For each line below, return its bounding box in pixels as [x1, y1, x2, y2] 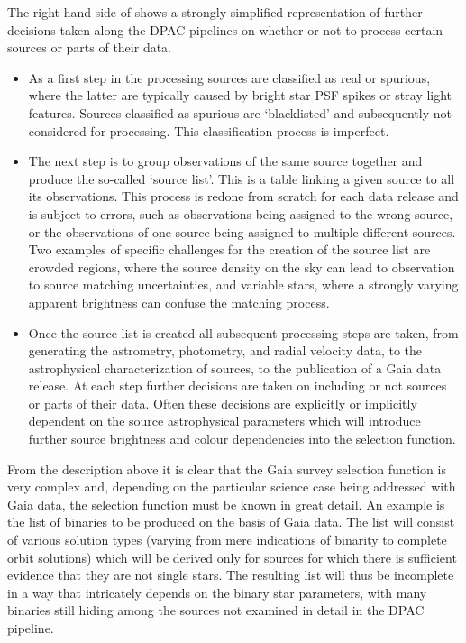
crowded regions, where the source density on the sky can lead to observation [28, 257, 455, 276]
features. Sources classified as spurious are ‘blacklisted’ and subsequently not [28, 103, 452, 122]
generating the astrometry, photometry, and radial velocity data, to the [28, 341, 423, 360]
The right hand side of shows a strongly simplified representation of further [7, 3, 423, 21]
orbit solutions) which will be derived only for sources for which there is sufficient [7, 547, 457, 566]
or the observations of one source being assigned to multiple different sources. [28, 222, 456, 241]
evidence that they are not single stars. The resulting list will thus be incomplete [7, 565, 454, 584]
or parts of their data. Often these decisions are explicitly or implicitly [28, 393, 417, 412]
